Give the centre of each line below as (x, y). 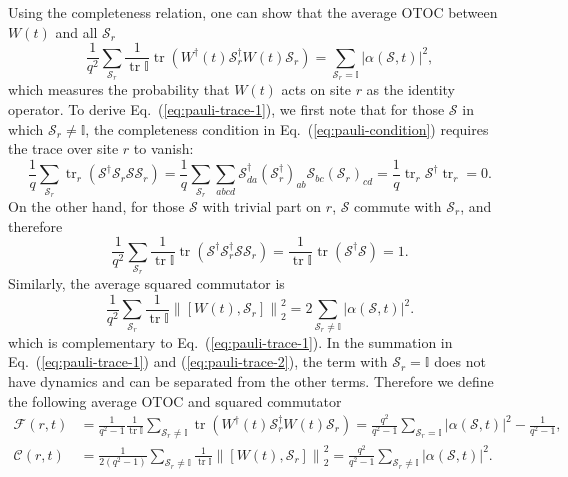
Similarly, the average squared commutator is (146, 283)
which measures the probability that (119, 89)
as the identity (410, 89)
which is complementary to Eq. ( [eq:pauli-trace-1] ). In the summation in (230, 341)
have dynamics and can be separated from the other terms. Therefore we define (251, 380)
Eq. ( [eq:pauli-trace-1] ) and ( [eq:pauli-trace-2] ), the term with (198, 361)
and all (76, 31)
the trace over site (63, 148)
